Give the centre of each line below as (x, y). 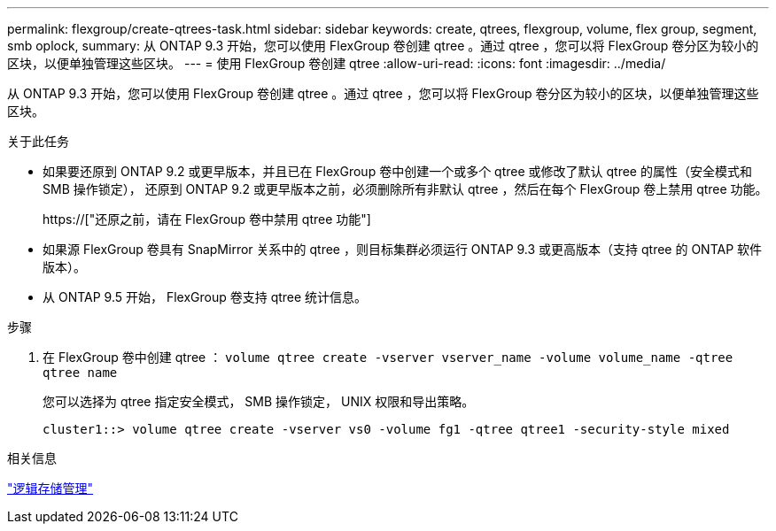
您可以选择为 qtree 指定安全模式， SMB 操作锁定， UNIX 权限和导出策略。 (259, 401)
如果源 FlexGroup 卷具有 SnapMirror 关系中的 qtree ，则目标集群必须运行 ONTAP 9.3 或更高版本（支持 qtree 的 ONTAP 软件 (403, 249)
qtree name (80, 373)
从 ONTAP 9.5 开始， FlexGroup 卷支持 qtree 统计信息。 (205, 297)
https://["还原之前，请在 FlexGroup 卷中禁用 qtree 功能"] (207, 219)
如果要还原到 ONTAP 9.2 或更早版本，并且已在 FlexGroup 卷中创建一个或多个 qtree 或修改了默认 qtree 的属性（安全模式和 (397, 171)
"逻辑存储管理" (50, 488)
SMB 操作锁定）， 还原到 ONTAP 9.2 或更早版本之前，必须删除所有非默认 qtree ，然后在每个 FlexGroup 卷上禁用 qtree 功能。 (405, 189)
